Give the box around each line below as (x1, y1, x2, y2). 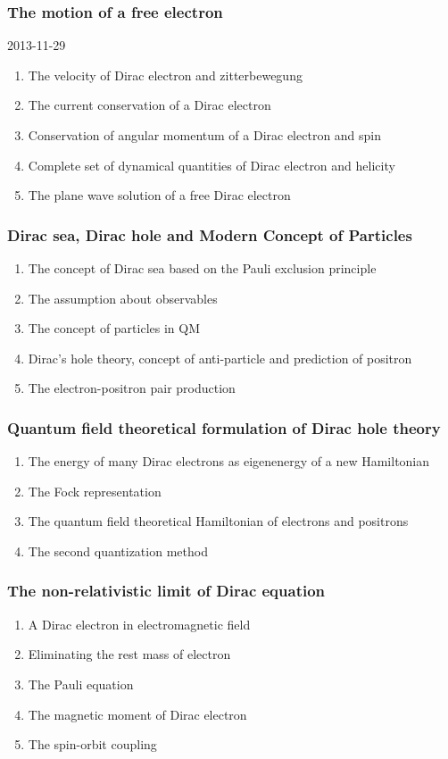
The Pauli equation (28, 674, 134, 693)
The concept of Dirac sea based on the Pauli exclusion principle (28, 259, 377, 277)
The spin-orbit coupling (28, 735, 157, 754)
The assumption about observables (28, 288, 218, 307)
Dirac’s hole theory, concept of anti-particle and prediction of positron (28, 348, 412, 367)
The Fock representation (28, 481, 162, 500)
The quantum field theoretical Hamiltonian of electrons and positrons (28, 512, 409, 530)
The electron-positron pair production (28, 379, 236, 397)
